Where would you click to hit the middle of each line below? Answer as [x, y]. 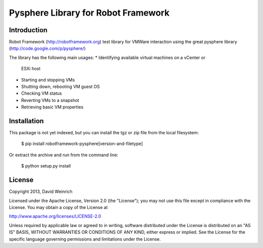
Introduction [28, 30]
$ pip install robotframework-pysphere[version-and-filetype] [82, 144]
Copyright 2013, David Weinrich [41, 192]
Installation [26, 121]
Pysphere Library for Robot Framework [89, 13]
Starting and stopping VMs [48, 80]
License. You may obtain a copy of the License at [58, 207]
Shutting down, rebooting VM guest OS [60, 87]
